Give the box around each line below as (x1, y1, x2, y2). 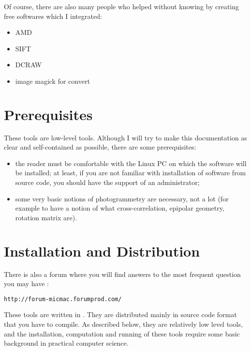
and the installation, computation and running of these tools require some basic (4, 328, 240, 338)
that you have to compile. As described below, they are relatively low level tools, (4, 319, 243, 329)
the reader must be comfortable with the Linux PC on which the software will (15, 158, 247, 168)
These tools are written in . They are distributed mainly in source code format (4, 309, 237, 320)
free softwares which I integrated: (4, 11, 102, 21)
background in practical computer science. (4, 338, 129, 348)
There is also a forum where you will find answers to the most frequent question (4, 269, 241, 279)
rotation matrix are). (15, 212, 77, 222)
